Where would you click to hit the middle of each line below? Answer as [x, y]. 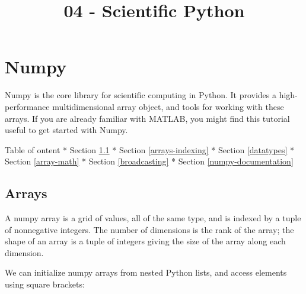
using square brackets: [45, 284]
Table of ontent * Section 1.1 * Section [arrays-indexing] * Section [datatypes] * [149, 149]
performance [27, 106]
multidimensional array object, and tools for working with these [168, 106]
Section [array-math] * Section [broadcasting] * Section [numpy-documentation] [149, 161]
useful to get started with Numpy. [66, 130]
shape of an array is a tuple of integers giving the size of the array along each [145, 241]
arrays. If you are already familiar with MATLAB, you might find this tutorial [147, 118]
